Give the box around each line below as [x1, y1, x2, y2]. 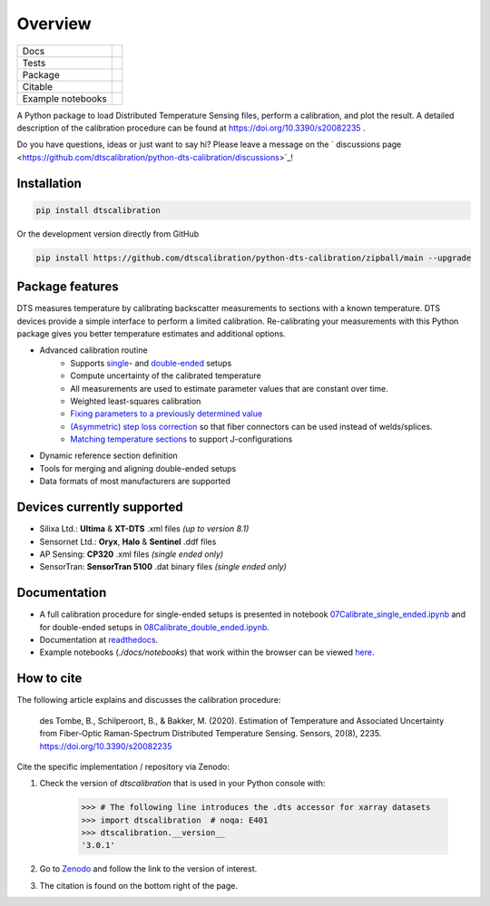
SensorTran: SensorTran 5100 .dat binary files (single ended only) [39, 561, 288, 572]
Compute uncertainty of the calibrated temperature [70, 370, 262, 381]
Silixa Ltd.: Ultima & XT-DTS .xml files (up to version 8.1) [39, 523, 250, 534]
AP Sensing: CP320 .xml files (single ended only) [39, 549, 224, 560]
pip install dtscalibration [35, 205, 161, 215]
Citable [22, 80, 54, 93]
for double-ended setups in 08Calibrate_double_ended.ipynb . [39, 621, 269, 632]
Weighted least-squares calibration [70, 395, 201, 406]
